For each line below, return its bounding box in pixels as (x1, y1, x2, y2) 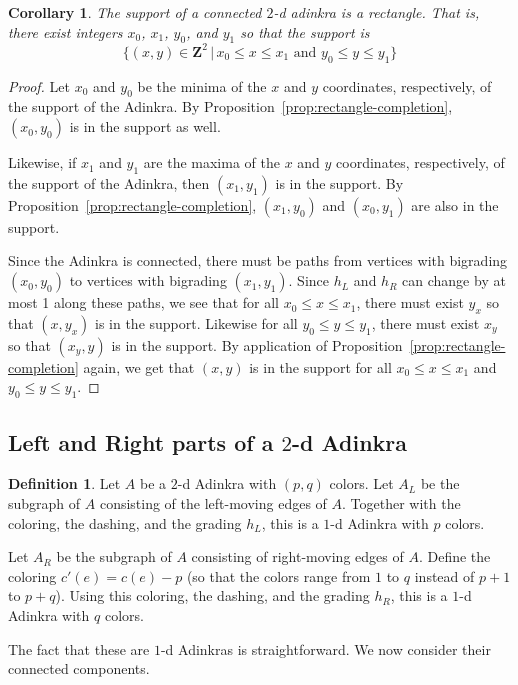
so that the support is (240, 21, 370, 42)
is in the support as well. (69, 116, 221, 137)
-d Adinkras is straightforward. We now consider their (160, 638, 491, 659)
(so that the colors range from (186, 565, 371, 586)
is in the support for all (249, 356, 392, 377)
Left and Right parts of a (8, 426, 274, 457)
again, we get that (83, 356, 195, 377)
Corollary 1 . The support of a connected (8, 2, 262, 22)
